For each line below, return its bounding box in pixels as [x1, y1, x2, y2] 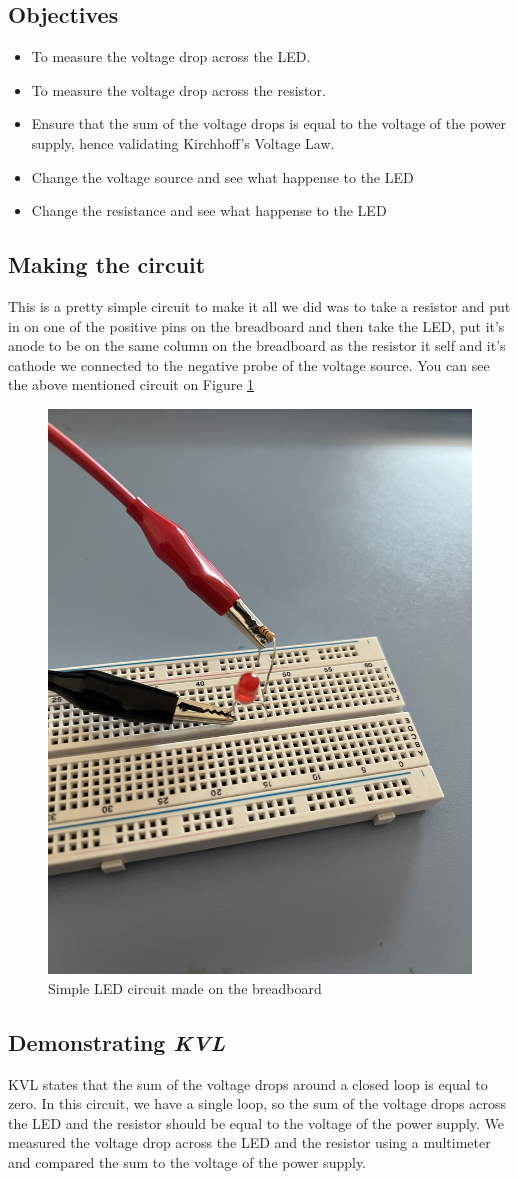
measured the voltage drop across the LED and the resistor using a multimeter [8, 1132, 491, 1153]
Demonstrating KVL [8, 1026, 226, 1057]
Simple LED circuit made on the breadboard [48, 977, 322, 998]
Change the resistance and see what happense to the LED [31, 200, 387, 221]
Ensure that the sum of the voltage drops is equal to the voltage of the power [31, 113, 507, 134]
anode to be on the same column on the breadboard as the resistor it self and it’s [8, 335, 506, 356]
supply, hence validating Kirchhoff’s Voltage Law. [31, 132, 335, 153]
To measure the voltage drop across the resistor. [31, 79, 326, 100]
